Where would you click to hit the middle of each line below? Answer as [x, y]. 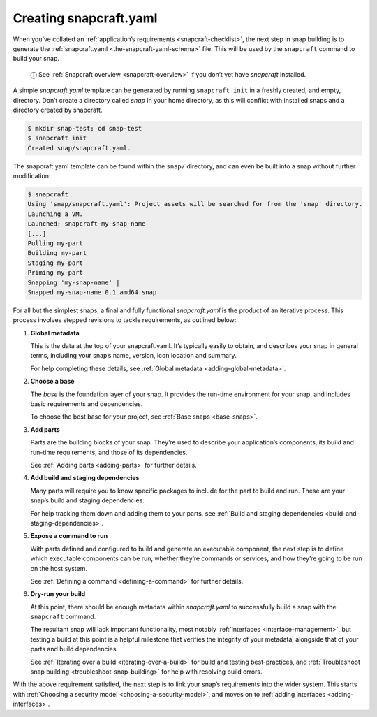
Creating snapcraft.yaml [85, 18]
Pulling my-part [56, 243]
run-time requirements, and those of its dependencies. [109, 452]
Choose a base [52, 382]
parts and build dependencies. [74, 649]
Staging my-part [56, 263]
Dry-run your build [58, 594]
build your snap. [36, 59]
